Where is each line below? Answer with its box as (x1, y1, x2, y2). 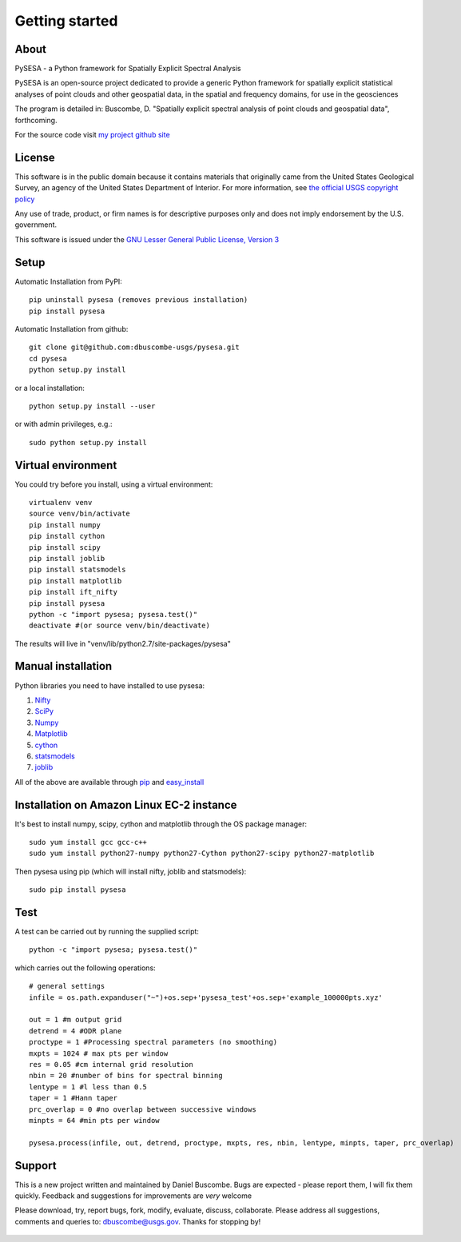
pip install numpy (29, 520, 101, 529)
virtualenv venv (29, 498, 93, 507)
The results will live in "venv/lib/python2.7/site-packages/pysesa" (14, 639, 232, 648)
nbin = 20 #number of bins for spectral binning (29, 1071, 223, 1081)
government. (14, 220, 58, 229)
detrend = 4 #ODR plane (29, 1026, 122, 1035)
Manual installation (14, 659, 113, 673)
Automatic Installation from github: (14, 324, 129, 333)
